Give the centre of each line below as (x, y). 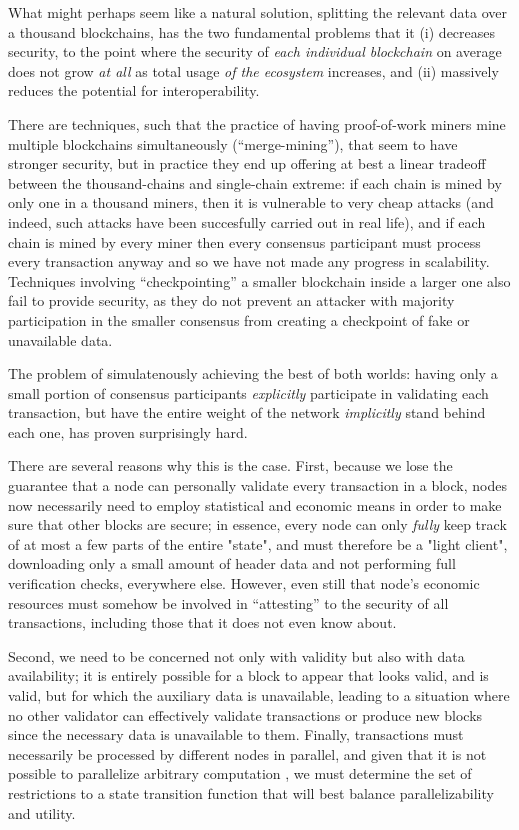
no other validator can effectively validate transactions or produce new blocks (245, 714)
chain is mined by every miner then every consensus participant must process (244, 241)
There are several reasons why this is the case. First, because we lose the (230, 465)
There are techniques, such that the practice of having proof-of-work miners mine (257, 123)
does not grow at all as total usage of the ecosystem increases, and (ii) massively (253, 70)
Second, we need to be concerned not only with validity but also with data (236, 655)
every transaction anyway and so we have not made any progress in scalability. (249, 261)
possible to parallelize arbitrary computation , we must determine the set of (240, 773)
